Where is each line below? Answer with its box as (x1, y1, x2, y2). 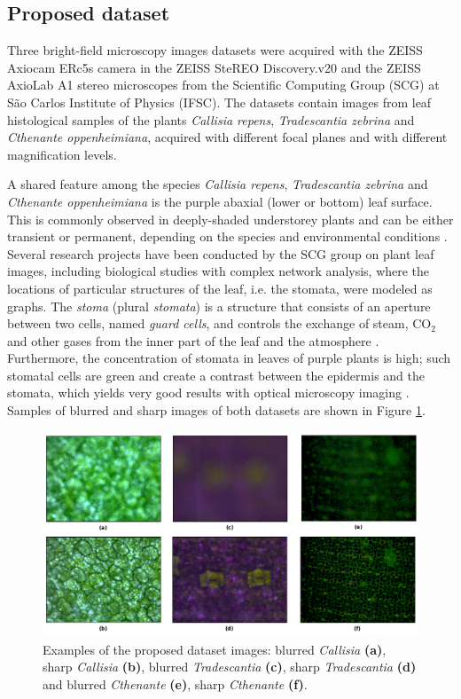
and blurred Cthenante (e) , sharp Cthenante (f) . (43, 675, 308, 694)
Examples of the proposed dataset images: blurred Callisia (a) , (43, 640, 387, 658)
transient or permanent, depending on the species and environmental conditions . (7, 227, 448, 246)
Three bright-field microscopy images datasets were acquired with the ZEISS (7, 41, 423, 59)
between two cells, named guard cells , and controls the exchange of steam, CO (7, 314, 432, 333)
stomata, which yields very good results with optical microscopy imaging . (7, 383, 410, 402)
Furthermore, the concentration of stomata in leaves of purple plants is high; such (7, 349, 451, 367)
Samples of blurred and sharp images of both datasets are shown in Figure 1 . (7, 401, 426, 420)
